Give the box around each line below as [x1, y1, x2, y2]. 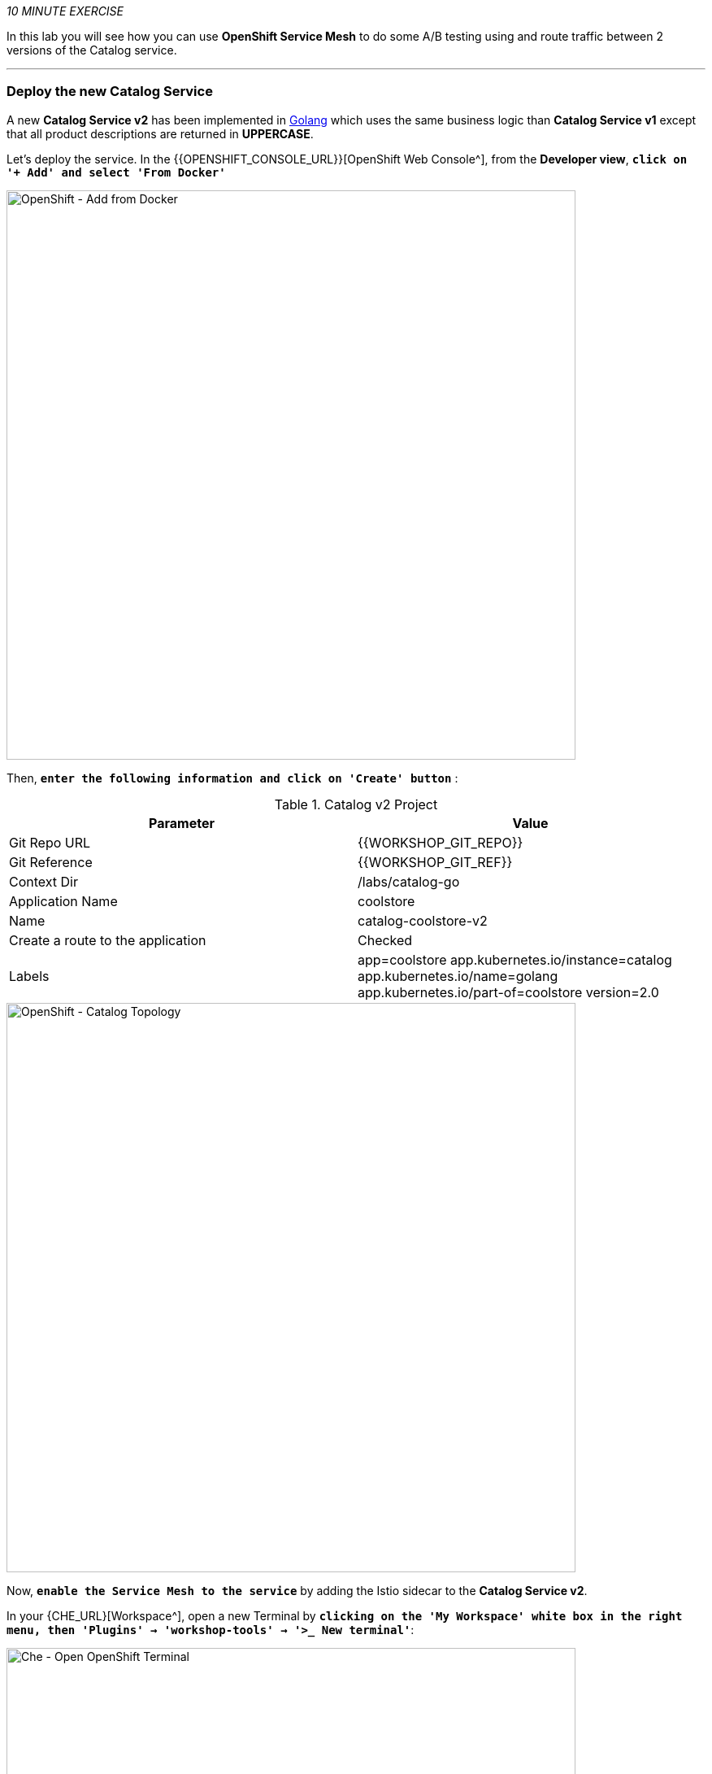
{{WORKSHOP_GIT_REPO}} [358, 834, 523, 851]
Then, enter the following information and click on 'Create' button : [7, 770, 458, 785]
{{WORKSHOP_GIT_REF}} [358, 853, 513, 870]
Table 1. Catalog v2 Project [274, 795, 438, 813]
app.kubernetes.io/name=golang [358, 967, 558, 984]
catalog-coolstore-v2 [358, 912, 488, 929]
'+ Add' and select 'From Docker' [7, 165, 226, 179]
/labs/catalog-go [358, 873, 460, 890]
